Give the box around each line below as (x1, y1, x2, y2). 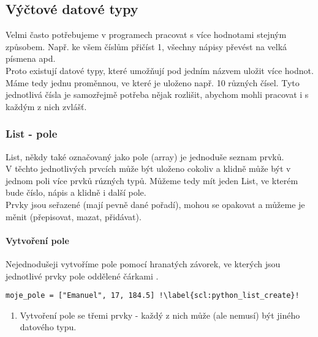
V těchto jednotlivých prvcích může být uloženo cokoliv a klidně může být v (6, 162, 291, 175)
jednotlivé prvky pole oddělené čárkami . (6, 269, 159, 282)
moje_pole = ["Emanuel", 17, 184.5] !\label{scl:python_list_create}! (6, 291, 300, 300)
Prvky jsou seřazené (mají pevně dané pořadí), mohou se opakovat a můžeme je (6, 198, 305, 210)
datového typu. (20, 320, 77, 333)
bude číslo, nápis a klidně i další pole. (6, 186, 146, 199)
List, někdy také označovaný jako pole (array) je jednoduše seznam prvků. (6, 150, 284, 163)
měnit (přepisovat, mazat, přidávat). (6, 210, 142, 223)
